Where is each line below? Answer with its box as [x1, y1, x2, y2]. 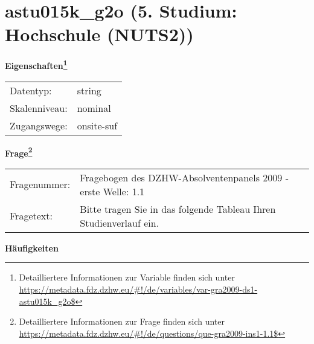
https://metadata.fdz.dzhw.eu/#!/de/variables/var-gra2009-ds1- [19, 283, 258, 295]
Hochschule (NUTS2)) [5, 22, 194, 47]
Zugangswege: [10, 118, 68, 132]
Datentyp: [10, 83, 52, 97]
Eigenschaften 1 [5, 57, 68, 71]
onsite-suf [77, 118, 118, 132]
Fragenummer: [10, 177, 71, 192]
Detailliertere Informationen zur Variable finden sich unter [19, 271, 235, 284]
